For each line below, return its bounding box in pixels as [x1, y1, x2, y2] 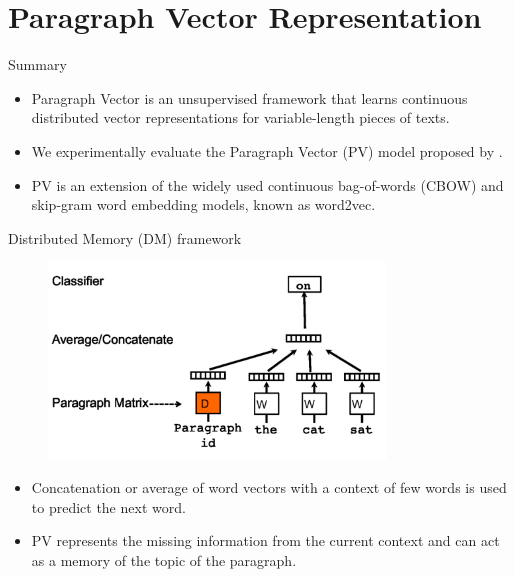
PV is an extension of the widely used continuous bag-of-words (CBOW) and [31, 174, 504, 195]
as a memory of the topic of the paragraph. [31, 550, 297, 571]
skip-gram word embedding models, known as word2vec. [31, 194, 376, 215]
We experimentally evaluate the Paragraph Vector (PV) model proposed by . [31, 140, 503, 161]
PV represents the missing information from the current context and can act [31, 530, 500, 551]
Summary [8, 54, 67, 75]
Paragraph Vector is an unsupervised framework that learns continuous [31, 87, 468, 108]
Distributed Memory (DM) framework [8, 227, 242, 248]
